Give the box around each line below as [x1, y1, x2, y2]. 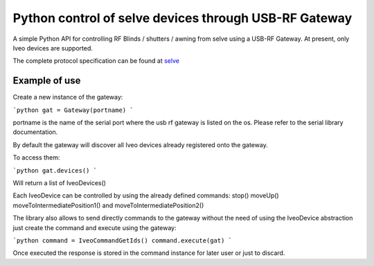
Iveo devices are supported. [12, 44, 93, 52]
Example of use [12, 75, 81, 86]
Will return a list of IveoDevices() [12, 178, 107, 187]
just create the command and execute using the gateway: [12, 223, 177, 231]
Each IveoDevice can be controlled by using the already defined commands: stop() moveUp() [12, 191, 280, 200]
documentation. [12, 128, 58, 136]
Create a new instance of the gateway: [12, 93, 123, 102]
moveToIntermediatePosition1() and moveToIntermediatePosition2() [12, 201, 204, 209]
